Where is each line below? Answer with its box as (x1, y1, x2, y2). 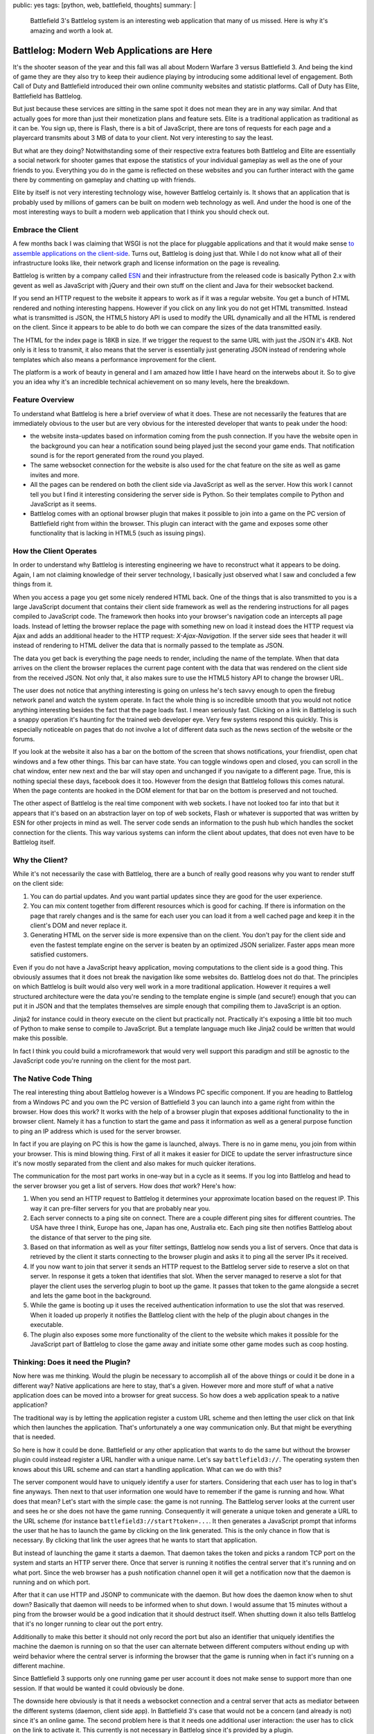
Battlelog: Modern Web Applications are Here (12, 44, 213, 56)
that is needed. (12, 1433, 55, 1441)
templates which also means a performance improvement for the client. (12, 355, 217, 363)
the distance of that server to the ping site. (30, 1233, 152, 1242)
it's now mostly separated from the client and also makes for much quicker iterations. (12, 1159, 256, 1167)
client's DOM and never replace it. (30, 921, 127, 929)
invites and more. (30, 470, 80, 479)
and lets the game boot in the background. (30, 1291, 152, 1300)
